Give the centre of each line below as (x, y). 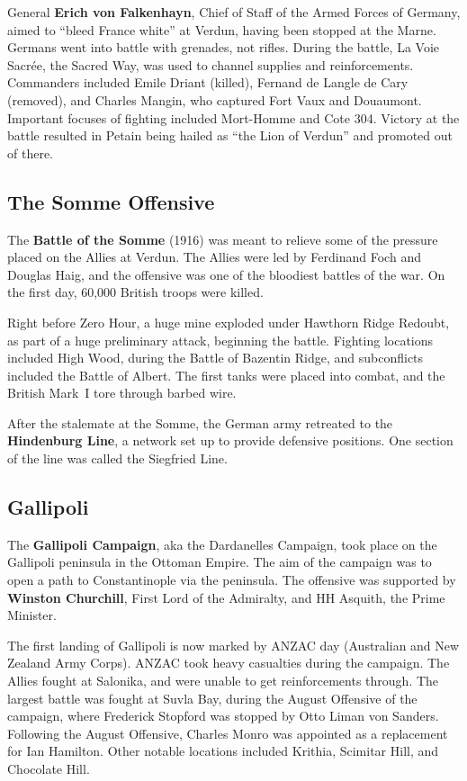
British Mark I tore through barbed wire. (122, 393)
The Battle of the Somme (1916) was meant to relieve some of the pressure (223, 239)
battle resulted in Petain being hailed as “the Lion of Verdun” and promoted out (230, 135)
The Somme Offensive (111, 201)
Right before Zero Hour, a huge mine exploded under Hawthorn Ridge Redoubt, (229, 322)
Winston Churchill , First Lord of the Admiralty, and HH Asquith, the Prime (226, 597)
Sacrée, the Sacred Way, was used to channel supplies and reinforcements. (211, 64)
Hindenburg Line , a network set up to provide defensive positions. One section (230, 440)
